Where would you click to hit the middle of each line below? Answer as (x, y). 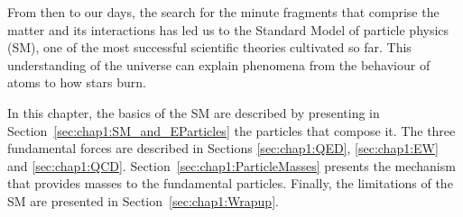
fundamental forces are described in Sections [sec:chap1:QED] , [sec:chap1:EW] (223, 148)
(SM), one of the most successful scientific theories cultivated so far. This (209, 47)
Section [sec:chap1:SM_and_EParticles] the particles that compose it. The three (231, 130)
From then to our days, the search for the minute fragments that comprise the (223, 12)
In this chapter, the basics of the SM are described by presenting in (194, 112)
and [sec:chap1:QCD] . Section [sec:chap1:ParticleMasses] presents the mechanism (231, 165)
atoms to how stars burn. (77, 82)
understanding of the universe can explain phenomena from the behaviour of (219, 64)
